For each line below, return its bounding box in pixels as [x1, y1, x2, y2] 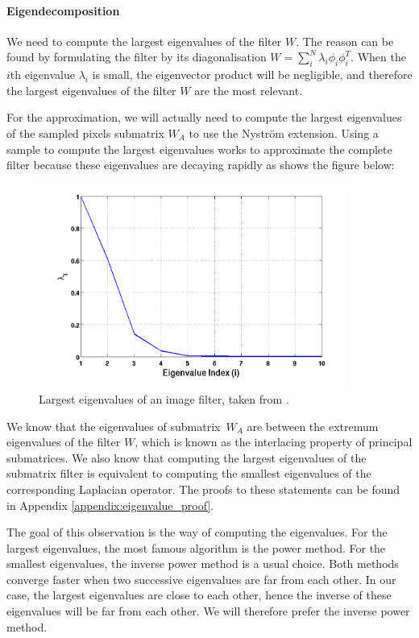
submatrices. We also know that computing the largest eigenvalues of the [6, 449, 367, 466]
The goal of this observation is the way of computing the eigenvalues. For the [6, 524, 388, 541]
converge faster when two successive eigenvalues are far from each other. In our [6, 570, 396, 587]
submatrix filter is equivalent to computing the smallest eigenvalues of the [6, 465, 371, 482]
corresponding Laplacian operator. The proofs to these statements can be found [6, 480, 400, 497]
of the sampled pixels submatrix [6, 124, 164, 141]
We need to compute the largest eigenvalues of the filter [6, 32, 282, 49]
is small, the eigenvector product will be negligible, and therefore [92, 66, 413, 83]
